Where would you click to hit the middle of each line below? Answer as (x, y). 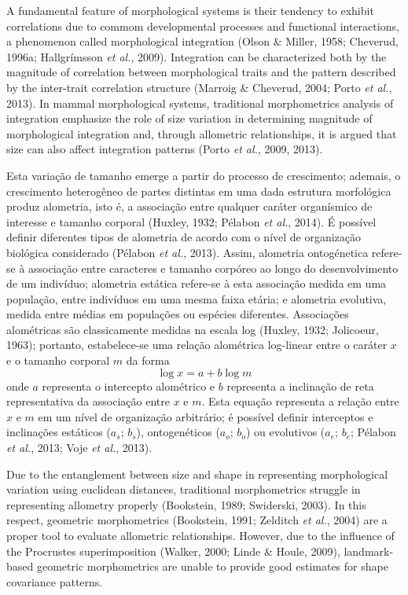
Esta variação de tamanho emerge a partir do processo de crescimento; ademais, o (204, 175)
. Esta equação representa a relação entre (300, 401)
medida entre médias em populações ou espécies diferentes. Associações (178, 314)
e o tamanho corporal (58, 360)
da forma (148, 360)
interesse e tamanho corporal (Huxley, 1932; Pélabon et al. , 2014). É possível (191, 221)
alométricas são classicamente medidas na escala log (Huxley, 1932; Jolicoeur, (193, 329)
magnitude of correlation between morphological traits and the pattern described (201, 72)
